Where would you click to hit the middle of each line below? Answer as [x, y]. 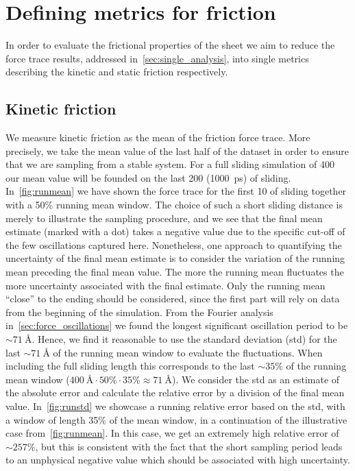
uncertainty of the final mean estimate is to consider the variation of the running [175, 258]
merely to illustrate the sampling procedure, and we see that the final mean [164, 218]
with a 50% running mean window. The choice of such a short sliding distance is [174, 205]
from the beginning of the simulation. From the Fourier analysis [139, 312]
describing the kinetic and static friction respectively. [117, 72]
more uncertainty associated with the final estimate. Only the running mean [166, 285]
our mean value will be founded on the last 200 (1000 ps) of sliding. [148, 177]
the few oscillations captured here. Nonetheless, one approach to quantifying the [174, 244]
